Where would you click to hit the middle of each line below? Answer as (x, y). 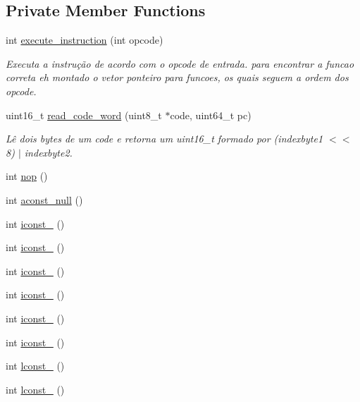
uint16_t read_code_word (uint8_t (84, 115)
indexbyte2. (48, 152)
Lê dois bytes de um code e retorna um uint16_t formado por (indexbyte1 (165, 139)
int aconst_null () (44, 199)
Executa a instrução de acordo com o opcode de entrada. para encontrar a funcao (180, 63)
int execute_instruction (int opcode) (85, 40)
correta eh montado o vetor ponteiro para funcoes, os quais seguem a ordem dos (177, 77)
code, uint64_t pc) (211, 115)
